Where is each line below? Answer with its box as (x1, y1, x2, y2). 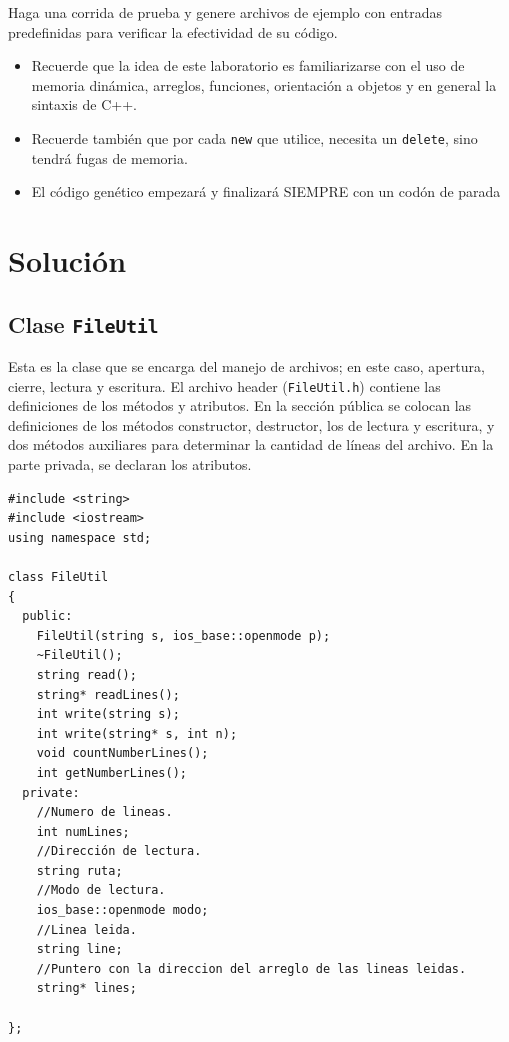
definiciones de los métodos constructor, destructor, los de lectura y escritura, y (8, 414, 495, 435)
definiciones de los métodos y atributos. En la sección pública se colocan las (8, 395, 472, 416)
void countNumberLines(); (36, 746, 209, 761)
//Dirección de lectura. (36, 844, 202, 859)
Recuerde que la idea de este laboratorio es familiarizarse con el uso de (31, 55, 465, 76)
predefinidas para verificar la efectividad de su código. (8, 21, 338, 42)
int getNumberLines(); (36, 765, 187, 780)
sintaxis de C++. (31, 94, 137, 115)
